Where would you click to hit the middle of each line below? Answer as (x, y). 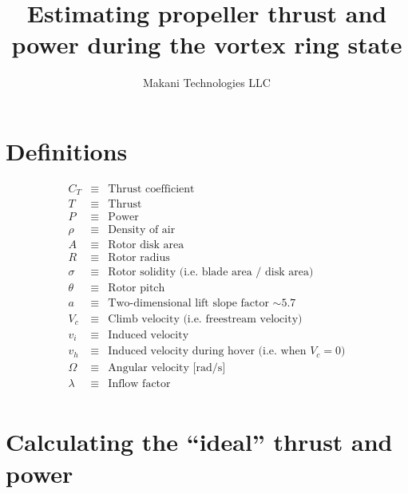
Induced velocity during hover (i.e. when (207, 352)
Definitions (67, 150)
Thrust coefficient (151, 189)
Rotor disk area (146, 245)
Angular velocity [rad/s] (167, 368)
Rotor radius (139, 258)
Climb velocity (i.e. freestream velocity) (205, 319)
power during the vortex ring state (207, 44)
